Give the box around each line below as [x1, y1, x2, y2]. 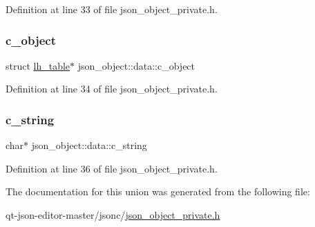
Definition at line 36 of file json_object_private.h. [6, 161, 218, 175]
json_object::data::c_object [77, 58, 195, 72]
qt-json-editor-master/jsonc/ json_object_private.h [6, 208, 220, 221]
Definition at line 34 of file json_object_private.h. [6, 81, 218, 96]
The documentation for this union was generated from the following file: [6, 184, 310, 199]
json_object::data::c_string [31, 138, 147, 152]
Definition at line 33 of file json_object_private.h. [6, 2, 218, 16]
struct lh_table [6, 58, 70, 72]
